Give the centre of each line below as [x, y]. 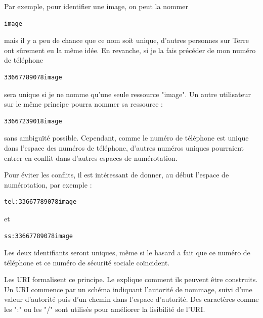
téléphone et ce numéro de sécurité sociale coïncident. [87, 262]
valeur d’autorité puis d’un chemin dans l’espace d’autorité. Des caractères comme [131, 299]
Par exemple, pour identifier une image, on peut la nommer [96, 6]
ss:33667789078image [39, 236]
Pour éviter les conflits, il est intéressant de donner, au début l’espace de [117, 175]
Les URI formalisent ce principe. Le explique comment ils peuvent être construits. [131, 279]
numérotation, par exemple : [48, 184]
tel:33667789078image [40, 202]
